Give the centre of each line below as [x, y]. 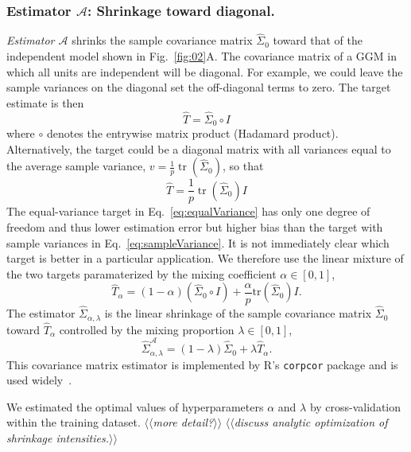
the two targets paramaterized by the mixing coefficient [142, 273]
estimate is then [45, 102]
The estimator [41, 313]
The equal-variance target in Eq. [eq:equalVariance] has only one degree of [188, 211]
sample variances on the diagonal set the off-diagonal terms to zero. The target [199, 87]
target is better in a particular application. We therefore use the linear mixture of [205, 258]
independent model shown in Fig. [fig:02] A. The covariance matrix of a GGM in [202, 56]
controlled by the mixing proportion [147, 329]
